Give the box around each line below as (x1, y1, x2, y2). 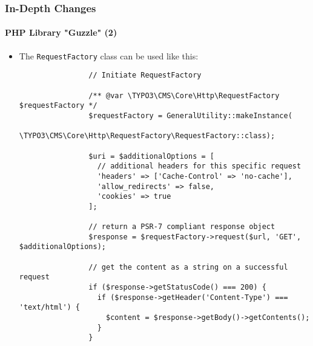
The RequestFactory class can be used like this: (19, 49, 199, 62)
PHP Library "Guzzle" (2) (5, 26, 117, 39)
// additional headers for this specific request (97, 162, 301, 171)
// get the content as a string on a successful (88, 262, 288, 271)
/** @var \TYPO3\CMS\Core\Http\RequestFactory (88, 91, 280, 100)
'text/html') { (19, 303, 81, 312)
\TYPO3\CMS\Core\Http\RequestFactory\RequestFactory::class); (19, 131, 275, 141)
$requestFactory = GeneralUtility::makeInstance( (88, 111, 292, 120)
